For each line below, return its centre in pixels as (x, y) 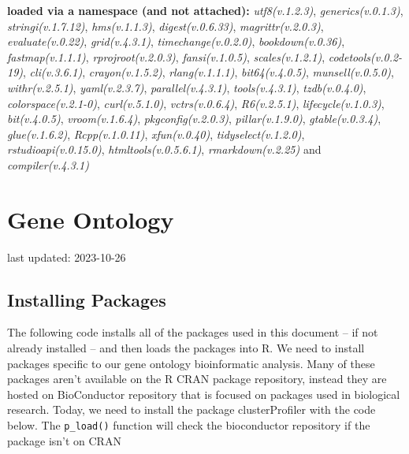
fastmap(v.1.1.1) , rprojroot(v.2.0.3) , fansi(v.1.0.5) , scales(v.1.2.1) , (166, 56)
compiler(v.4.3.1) (48, 164)
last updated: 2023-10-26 (67, 257)
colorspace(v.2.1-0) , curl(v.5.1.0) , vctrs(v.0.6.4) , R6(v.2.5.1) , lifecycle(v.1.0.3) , (196, 103)
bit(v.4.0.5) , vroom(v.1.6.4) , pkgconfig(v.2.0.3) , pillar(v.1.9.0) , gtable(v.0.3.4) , (194, 119)
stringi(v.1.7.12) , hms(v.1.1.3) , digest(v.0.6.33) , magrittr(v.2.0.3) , (165, 26)
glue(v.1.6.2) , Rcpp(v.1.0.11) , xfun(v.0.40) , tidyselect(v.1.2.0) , (156, 134)
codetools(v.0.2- (365, 56)
